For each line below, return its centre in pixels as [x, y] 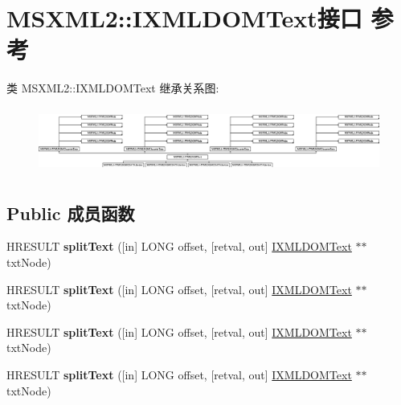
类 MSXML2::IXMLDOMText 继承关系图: [113, 88]
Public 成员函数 [71, 213]
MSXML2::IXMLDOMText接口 [184, 18]
